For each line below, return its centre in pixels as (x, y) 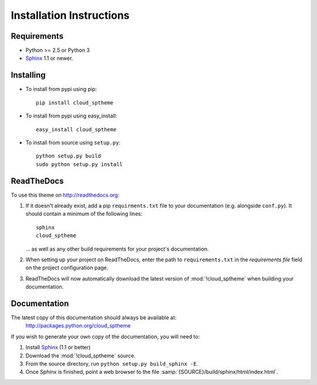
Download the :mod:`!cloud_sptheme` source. (81, 356)
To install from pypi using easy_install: (71, 116)
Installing (28, 75)
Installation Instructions (70, 15)
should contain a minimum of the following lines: (84, 214)
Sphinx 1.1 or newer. (49, 58)
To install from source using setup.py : (73, 142)
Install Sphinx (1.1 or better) (58, 347)
